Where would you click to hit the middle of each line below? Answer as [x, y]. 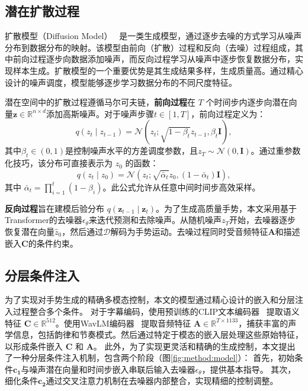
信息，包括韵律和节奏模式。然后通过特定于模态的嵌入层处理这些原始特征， [158, 335]
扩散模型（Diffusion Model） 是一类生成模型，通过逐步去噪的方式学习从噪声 [153, 36]
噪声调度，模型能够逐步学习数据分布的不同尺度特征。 [133, 82]
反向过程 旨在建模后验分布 [54, 208]
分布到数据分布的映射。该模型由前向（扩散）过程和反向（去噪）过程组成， [150, 47]
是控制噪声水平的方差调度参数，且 [132, 151]
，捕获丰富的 [263, 323]
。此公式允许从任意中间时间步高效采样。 [182, 187]
